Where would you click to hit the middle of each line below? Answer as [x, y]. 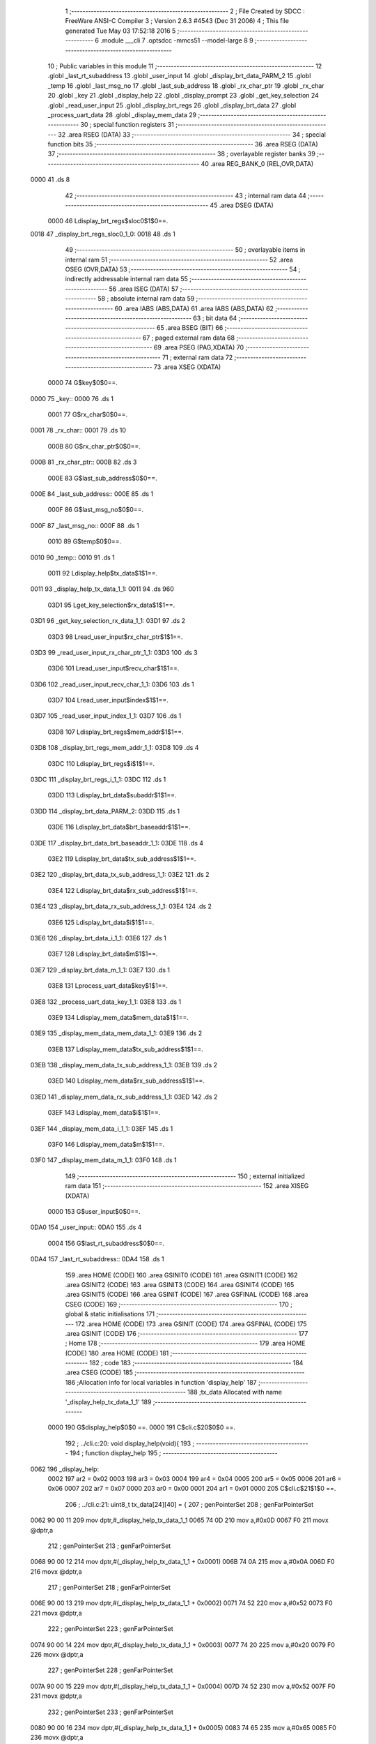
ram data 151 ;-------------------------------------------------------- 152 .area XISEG [187, 1186]
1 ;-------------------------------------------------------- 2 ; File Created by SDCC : [185, 11]
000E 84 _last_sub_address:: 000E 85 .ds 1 [92, 494]
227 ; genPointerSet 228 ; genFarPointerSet [110, 1670]
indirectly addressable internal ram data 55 [126, 279]
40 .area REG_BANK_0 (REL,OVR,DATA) [257, 163]
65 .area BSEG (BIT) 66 [190, 328]
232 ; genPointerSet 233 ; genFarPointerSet [111, 1712]
